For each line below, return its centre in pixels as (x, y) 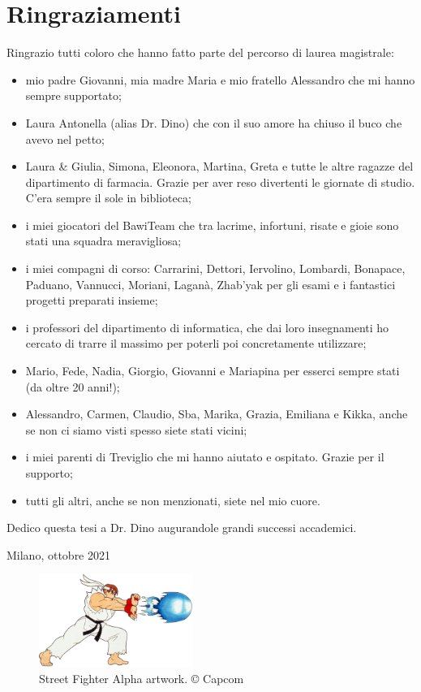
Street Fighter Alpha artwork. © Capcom (142, 678)
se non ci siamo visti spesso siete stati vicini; (136, 429)
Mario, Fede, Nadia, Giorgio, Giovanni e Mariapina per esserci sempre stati (213, 371)
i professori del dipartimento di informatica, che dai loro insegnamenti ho (207, 327)
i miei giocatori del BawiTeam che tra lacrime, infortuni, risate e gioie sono (212, 225)
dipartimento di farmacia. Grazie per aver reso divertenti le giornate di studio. (220, 182)
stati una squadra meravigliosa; (103, 241)
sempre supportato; (73, 95)
